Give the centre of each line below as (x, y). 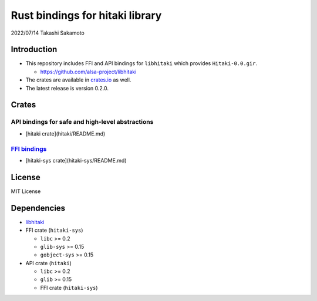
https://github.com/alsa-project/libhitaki (88, 72)
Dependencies (38, 208)
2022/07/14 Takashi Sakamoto (48, 33)
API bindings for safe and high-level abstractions (82, 122)
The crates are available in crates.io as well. (78, 80)
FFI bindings (29, 148)
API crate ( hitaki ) (48, 263)
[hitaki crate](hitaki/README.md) (65, 133)
